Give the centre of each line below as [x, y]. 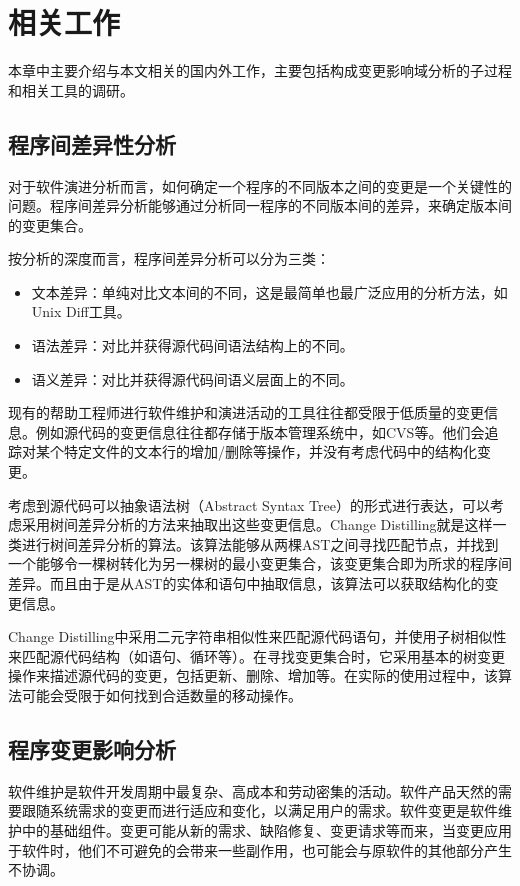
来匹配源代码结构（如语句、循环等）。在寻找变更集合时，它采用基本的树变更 [256, 655]
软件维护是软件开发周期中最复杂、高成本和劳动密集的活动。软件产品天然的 [253, 790]
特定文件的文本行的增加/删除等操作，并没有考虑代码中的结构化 [270, 451]
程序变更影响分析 [92, 748]
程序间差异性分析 [92, 143]
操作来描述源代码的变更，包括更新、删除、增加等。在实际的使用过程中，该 [253, 675]
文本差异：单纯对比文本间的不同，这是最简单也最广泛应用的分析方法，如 [269, 291]
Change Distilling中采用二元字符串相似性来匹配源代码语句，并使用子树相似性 [257, 636]
